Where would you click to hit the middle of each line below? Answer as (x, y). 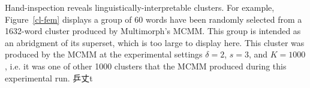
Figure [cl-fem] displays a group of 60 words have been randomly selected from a (154, 19)
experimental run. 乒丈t (49, 78)
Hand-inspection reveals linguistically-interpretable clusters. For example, (140, 7)
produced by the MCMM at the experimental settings (104, 54)
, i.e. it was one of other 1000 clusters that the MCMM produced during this (146, 66)
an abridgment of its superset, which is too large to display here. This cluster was (155, 42)
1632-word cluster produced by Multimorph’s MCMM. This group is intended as (153, 31)
